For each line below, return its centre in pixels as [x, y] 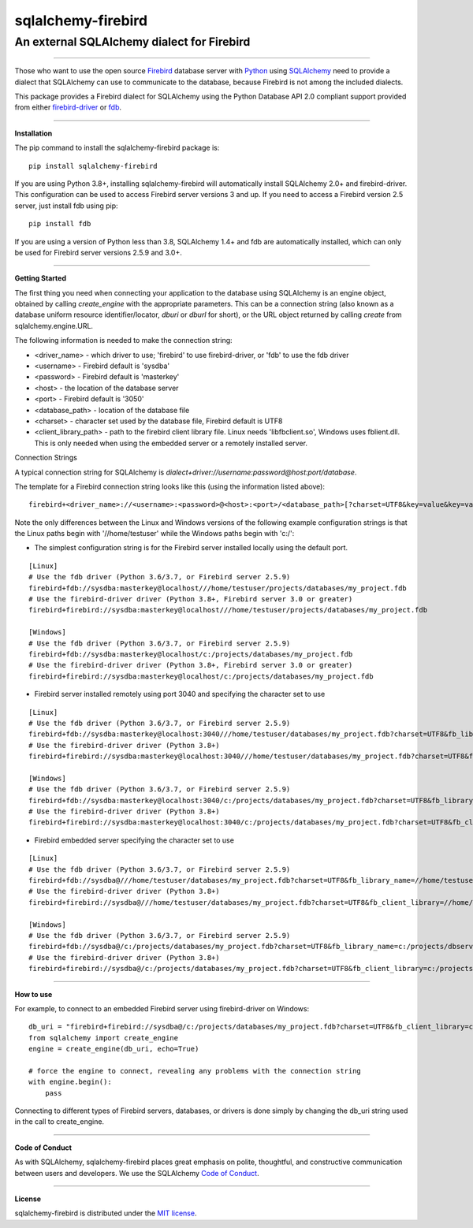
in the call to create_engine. [60, 1122]
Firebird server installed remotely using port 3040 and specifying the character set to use [180, 694]
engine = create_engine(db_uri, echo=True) [114, 1049]
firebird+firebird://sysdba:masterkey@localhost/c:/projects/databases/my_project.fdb [201, 676]
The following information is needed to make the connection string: [123, 340]
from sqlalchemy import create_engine [104, 1038]
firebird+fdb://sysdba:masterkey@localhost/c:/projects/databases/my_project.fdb [191, 654]
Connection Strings [46, 458]
